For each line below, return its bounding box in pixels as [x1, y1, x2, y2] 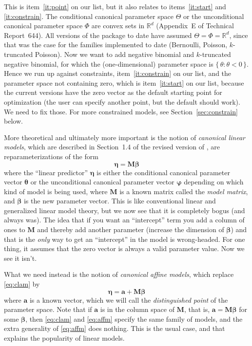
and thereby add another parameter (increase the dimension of [37, 224, 224, 235]
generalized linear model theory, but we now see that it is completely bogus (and [4, 205, 245, 215]
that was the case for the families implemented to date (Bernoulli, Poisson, [4, 39, 228, 50]
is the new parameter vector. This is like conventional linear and [23, 196, 216, 206]
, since [229, 30, 248, 40]
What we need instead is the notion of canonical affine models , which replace [4, 269, 234, 279]
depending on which [184, 177, 244, 187]
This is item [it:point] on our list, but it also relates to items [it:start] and [4, 1, 226, 11]
